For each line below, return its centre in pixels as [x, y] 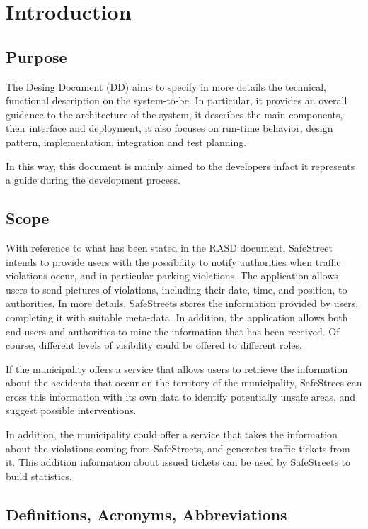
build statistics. [39, 475]
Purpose [36, 56]
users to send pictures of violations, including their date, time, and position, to [177, 289]
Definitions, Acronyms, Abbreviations [146, 514]
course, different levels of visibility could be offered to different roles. [154, 345]
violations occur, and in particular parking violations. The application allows [172, 275]
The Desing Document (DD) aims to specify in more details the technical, [166, 86]
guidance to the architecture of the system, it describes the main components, [174, 114]
